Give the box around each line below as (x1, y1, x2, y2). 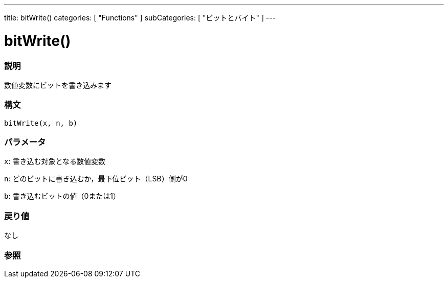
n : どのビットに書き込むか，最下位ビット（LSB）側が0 (4, 174, 188, 183)
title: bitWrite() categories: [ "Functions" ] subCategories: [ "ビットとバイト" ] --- (4, 13, 276, 22)
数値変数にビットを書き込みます (4, 80, 111, 89)
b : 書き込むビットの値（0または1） (4, 192, 120, 201)
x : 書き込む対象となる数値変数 (4, 157, 105, 166)
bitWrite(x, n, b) (4, 119, 78, 127)
